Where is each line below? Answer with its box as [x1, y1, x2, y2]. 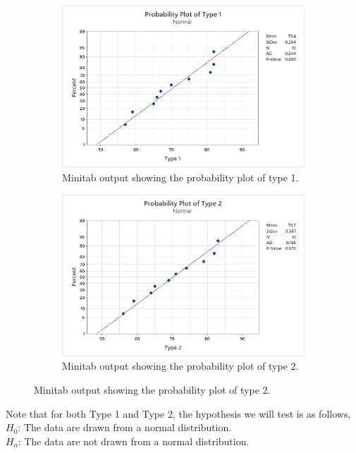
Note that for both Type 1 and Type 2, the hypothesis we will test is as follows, [6, 406, 351, 421]
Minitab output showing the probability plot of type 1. [62, 169, 299, 184]
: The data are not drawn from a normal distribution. [18, 433, 250, 448]
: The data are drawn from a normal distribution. [18, 420, 232, 435]
